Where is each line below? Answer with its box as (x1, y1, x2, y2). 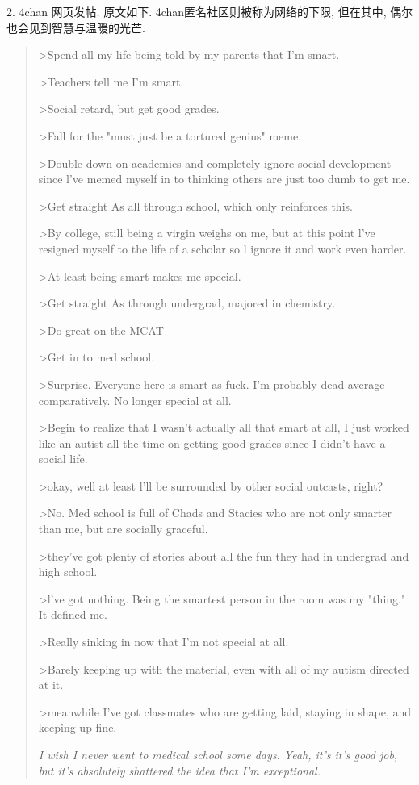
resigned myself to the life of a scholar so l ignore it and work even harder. (38, 240, 407, 257)
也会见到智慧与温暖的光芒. (6, 19, 145, 35)
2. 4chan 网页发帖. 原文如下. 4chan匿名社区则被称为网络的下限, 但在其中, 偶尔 (6, 3, 413, 19)
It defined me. (38, 606, 107, 623)
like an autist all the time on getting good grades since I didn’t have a (38, 434, 386, 451)
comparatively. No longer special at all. (38, 391, 232, 408)
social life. (38, 450, 88, 467)
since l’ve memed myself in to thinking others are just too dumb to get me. (38, 170, 410, 187)
